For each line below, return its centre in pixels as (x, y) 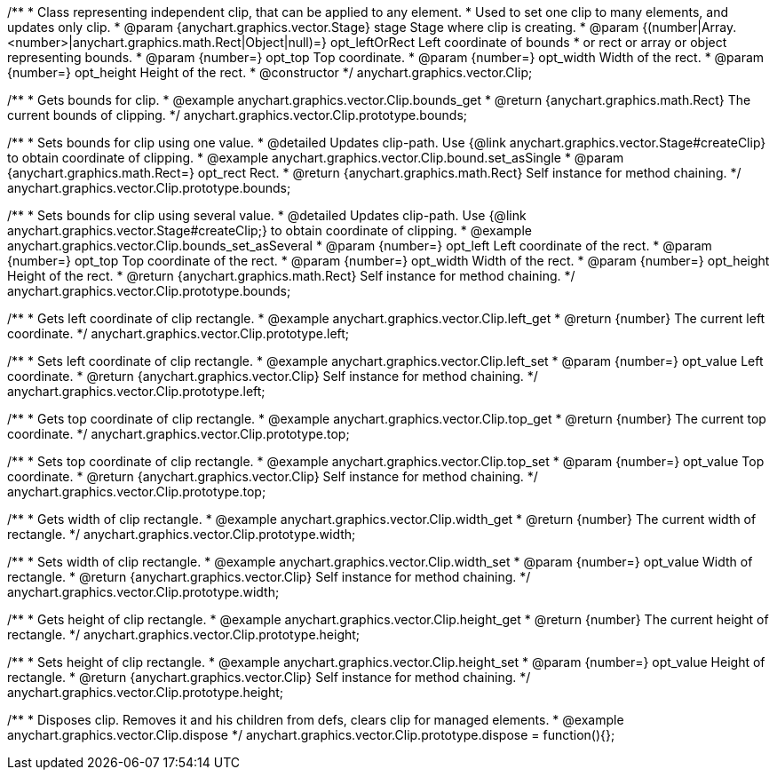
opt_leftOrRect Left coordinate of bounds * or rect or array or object (529, 42)
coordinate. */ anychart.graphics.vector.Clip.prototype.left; (178, 333)
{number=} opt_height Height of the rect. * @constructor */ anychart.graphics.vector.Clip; (270, 72)
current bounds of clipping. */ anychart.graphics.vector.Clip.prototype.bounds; (238, 115)
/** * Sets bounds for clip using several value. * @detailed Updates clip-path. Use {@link (267, 215)
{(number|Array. (690, 27)
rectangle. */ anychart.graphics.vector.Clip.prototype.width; (182, 534)
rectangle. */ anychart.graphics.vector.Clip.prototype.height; (184, 634)
